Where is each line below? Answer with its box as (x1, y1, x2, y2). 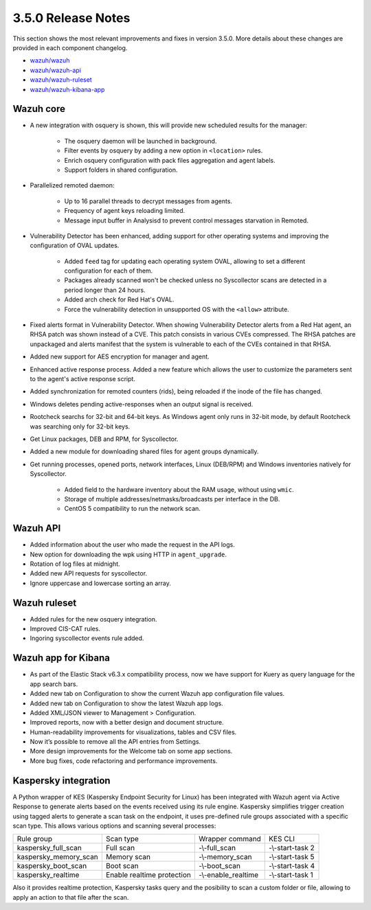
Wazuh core (12, 103, 65, 115)
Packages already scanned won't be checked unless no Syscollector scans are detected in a (64, 276, 327, 284)
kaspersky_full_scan (16, 843, 82, 853)
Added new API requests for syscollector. (30, 569, 148, 578)
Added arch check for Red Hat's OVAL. (64, 295, 175, 304)
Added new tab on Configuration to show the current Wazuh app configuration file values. (30, 690, 285, 698)
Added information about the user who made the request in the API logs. (30, 541, 235, 549)
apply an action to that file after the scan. (12, 893, 129, 901)
